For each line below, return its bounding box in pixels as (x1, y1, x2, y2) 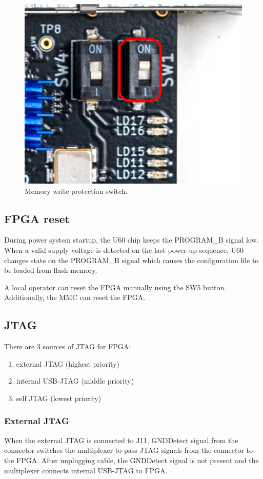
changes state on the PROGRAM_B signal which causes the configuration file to (4, 254, 259, 265)
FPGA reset (4, 210, 70, 226)
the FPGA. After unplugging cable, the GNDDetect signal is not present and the (4, 454, 259, 465)
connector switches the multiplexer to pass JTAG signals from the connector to (4, 445, 253, 455)
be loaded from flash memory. (4, 265, 97, 275)
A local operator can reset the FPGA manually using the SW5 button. (4, 282, 227, 292)
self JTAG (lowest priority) (16, 392, 102, 403)
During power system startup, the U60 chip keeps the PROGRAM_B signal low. (4, 234, 259, 245)
